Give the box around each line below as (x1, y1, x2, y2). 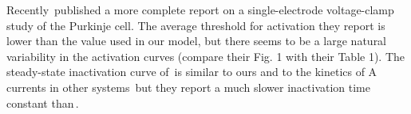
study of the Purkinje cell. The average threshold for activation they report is (6, 17, 385, 33)
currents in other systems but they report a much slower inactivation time (6, 78, 370, 95)
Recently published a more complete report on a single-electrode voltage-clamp (6, 2, 394, 17)
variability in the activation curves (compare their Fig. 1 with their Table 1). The (6, 47, 405, 64)
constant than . (6, 94, 79, 111)
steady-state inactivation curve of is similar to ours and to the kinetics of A (6, 63, 377, 80)
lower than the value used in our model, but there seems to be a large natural (6, 32, 387, 49)
